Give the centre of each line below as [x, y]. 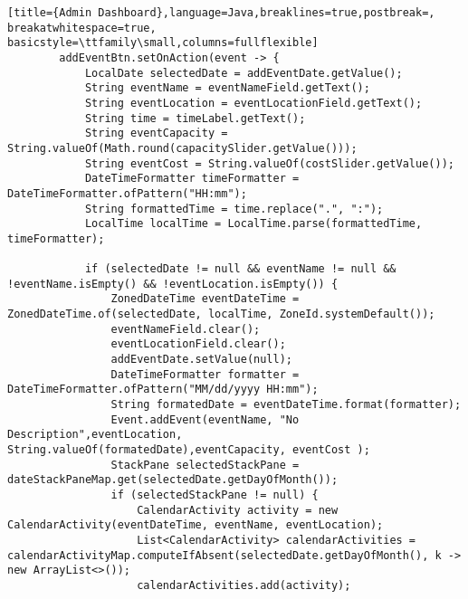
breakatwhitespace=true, [82, 28]
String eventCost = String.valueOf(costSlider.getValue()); [269, 163]
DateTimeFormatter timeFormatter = [192, 179]
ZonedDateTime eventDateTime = [205, 299]
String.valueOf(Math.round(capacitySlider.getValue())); [182, 148]
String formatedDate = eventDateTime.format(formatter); [286, 405]
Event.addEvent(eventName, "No [205, 419]
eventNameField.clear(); [186, 329]
